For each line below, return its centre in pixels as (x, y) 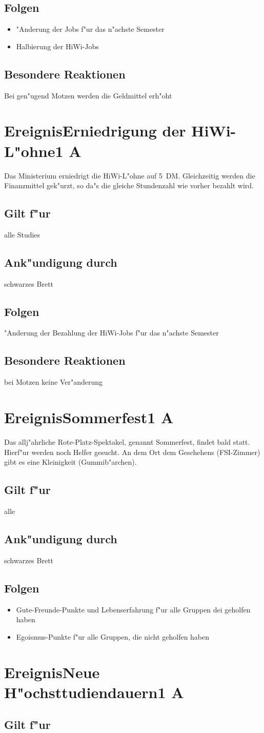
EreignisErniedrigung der (95, 131)
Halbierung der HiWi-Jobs (57, 46)
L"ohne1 (34, 151)
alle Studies (22, 234)
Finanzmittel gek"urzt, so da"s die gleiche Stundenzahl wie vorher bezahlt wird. (129, 185)
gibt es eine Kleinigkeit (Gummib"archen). (70, 462)
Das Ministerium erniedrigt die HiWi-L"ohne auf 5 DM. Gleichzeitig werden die (130, 175)
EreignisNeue (52, 672)
